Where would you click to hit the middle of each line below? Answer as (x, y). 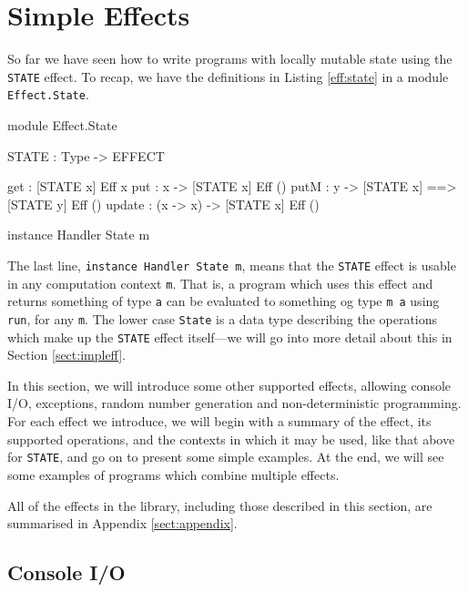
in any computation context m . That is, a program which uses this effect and (220, 283)
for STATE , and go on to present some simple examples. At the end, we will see (226, 457)
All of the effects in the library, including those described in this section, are (220, 505)
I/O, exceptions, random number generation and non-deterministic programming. (234, 403)
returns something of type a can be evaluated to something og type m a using (224, 301)
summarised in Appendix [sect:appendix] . (122, 523)
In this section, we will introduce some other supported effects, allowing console (229, 385)
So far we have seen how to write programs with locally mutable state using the (230, 59)
